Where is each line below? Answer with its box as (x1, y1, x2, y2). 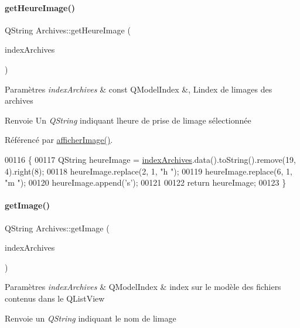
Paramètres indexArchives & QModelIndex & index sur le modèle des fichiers (5, 281, 281, 293)
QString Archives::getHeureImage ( (5, 23, 131, 36)
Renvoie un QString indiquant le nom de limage (5, 312, 176, 324)
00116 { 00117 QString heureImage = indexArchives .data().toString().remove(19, (5, 153, 296, 165)
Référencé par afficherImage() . (5, 134, 113, 146)
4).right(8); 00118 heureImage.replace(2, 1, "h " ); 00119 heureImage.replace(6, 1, (5, 165, 292, 177)
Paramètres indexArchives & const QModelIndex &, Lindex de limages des (5, 83, 272, 95)
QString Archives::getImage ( (5, 221, 110, 234)
